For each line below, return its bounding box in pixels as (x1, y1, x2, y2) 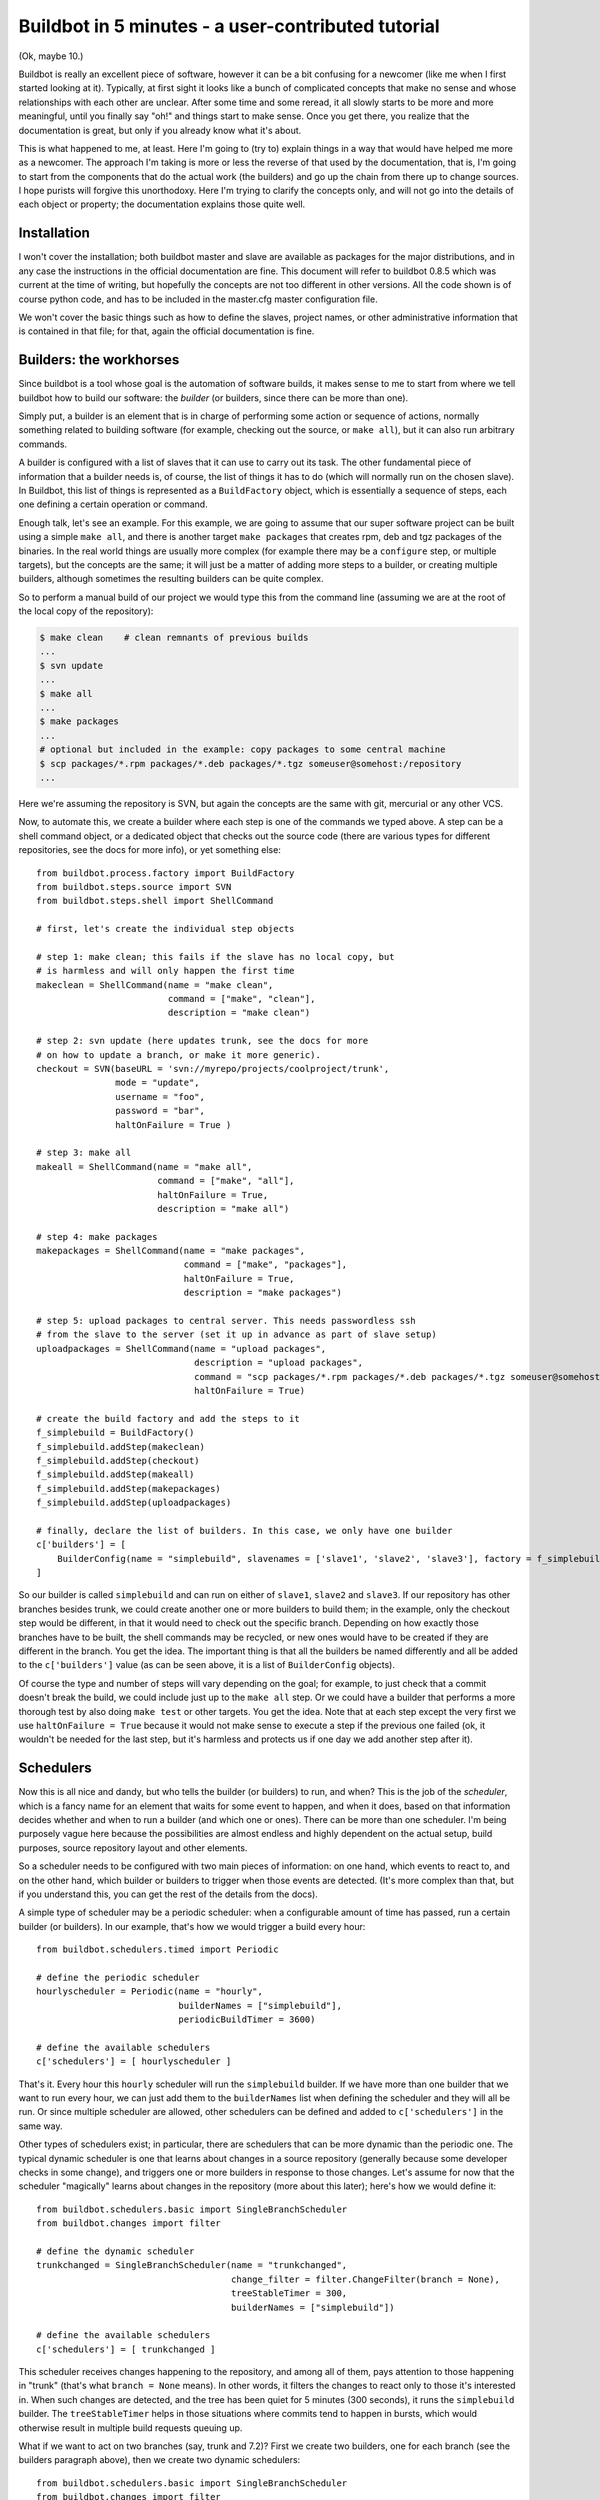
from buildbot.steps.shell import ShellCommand (36, 895, 274, 907)
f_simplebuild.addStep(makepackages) (36, 1483, 222, 1494)
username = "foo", (115, 1091, 205, 1102)
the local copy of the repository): (18, 605, 154, 617)
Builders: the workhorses (18, 351, 180, 369)
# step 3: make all (36, 1147, 132, 1159)
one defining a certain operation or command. (18, 498, 209, 510)
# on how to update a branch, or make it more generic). (36, 1049, 322, 1060)
